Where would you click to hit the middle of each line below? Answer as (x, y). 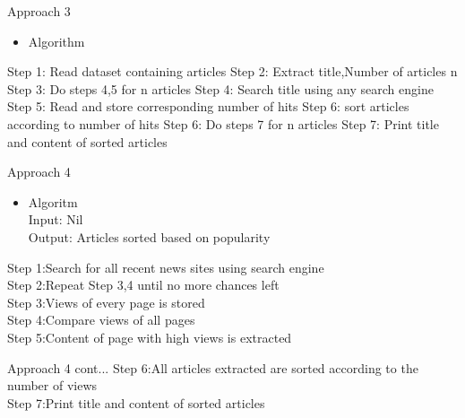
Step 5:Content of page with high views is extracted (150, 337)
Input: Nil (56, 219)
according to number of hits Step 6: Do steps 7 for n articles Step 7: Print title (223, 123)
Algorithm (56, 41)
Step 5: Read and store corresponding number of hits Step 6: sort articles (208, 106)
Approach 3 (39, 11)
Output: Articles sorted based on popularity (149, 236)
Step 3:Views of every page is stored (106, 302)
